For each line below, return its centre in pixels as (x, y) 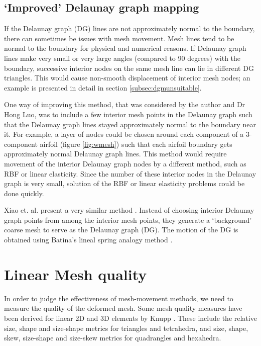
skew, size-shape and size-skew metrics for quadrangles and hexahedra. (113, 338)
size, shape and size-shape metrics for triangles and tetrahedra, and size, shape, (126, 328)
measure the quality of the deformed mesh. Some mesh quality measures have (123, 308)
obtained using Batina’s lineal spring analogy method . (88, 240)
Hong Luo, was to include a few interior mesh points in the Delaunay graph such (128, 114)
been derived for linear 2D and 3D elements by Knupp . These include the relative (130, 318)
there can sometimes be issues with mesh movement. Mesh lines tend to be (119, 38)
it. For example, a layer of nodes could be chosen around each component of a (124, 134)
